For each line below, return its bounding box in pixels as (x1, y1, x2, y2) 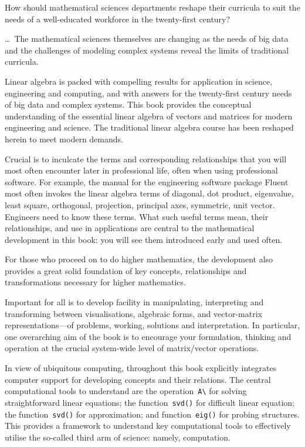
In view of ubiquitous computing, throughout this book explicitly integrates (5, 362, 277, 374)
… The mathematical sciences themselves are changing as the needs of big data (5, 32, 289, 45)
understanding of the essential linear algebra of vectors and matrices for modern (5, 109, 293, 122)
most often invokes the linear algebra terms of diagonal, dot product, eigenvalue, (5, 187, 294, 199)
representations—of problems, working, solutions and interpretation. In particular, (5, 319, 300, 331)
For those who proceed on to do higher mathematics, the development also (5, 253, 273, 265)
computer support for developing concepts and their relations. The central (5, 373, 271, 385)
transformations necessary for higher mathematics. (5, 276, 186, 288)
